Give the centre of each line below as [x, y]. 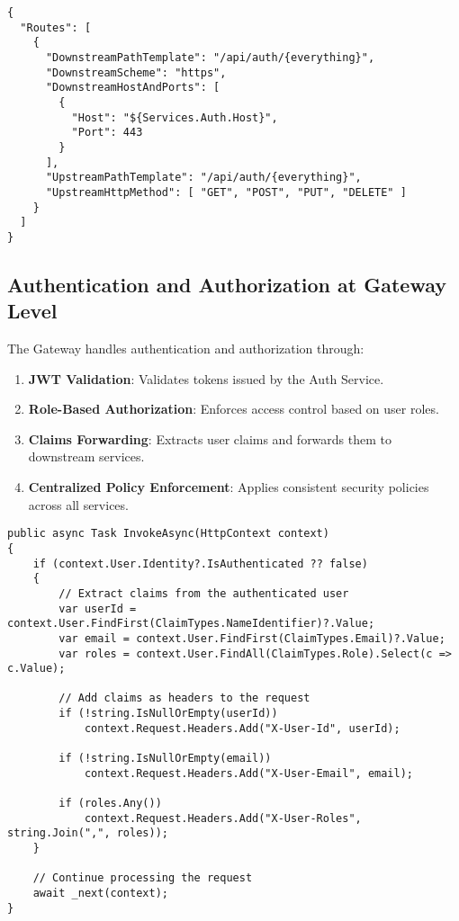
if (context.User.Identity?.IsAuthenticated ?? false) [200, 563]
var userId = [98, 608]
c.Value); [36, 669]
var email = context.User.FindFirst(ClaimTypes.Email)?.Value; [252, 638]
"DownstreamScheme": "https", [136, 72]
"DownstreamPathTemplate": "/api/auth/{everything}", [210, 57]
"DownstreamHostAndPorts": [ [133, 88]
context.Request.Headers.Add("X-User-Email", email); [249, 773]
